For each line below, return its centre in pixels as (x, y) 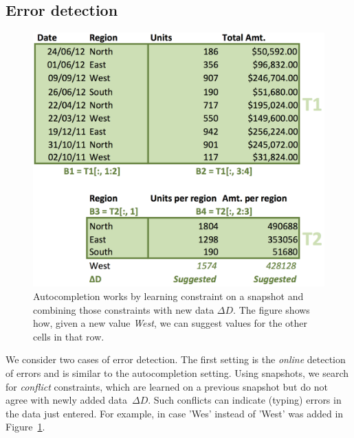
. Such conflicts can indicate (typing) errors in (245, 400)
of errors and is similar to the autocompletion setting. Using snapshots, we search (177, 372)
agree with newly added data (66, 400)
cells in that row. (69, 336)
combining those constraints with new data (124, 309)
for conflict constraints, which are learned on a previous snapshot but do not (167, 386)
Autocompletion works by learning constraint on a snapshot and (168, 296)
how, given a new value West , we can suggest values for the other (170, 323)
